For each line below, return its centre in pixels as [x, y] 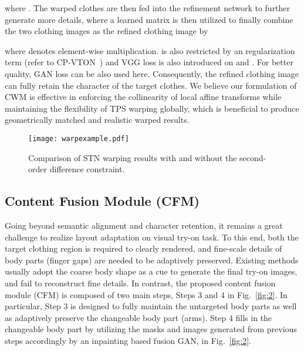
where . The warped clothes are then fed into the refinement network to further [148, 8]
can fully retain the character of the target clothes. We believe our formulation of [151, 85]
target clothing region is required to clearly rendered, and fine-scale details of [143, 248]
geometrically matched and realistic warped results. [97, 120]
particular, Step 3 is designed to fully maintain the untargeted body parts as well [151, 306]
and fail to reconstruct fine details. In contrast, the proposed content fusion [140, 283]
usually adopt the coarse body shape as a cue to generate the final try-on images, [151, 271]
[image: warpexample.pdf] [79, 138]
